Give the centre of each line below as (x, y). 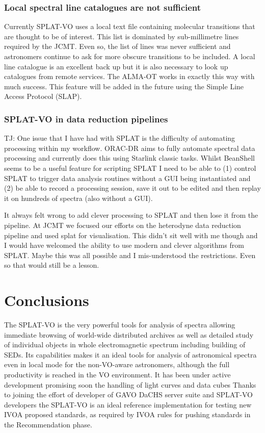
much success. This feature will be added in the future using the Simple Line (124, 86)
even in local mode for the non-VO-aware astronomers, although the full (117, 364)
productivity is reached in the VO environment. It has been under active (117, 374)
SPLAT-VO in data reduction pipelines (86, 119)
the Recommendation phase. (48, 424)
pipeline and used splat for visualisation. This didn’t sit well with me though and (131, 235)
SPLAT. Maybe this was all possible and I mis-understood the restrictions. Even (130, 255)
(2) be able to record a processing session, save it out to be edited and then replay (132, 188)
